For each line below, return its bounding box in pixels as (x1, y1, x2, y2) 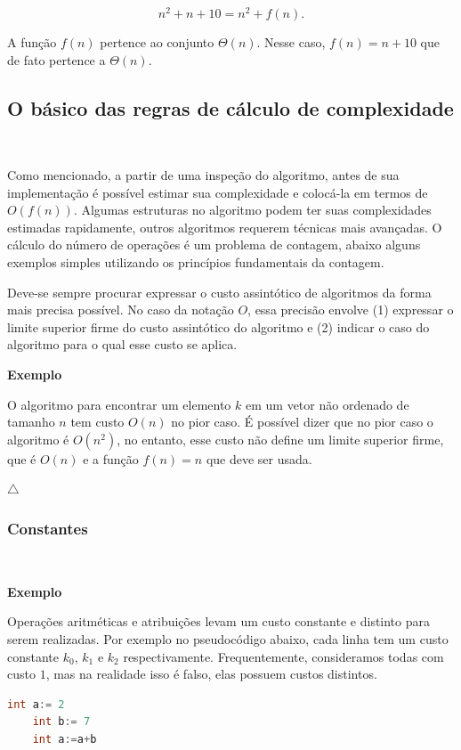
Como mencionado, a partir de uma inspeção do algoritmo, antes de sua (7, 166, 400, 184)
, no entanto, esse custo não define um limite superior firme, (117, 429, 444, 448)
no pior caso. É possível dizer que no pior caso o (171, 412, 433, 431)
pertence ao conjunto (100, 33, 214, 52)
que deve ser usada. (206, 449, 312, 468)
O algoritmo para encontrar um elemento (7, 395, 231, 413)
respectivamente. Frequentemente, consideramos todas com (123, 647, 444, 665)
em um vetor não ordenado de (245, 395, 409, 413)
